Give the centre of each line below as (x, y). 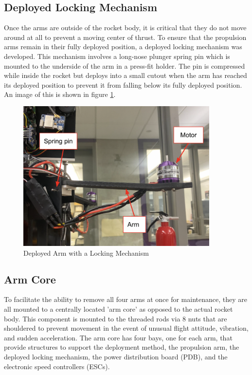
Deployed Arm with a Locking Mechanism (86, 253)
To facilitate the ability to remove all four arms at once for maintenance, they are (126, 299)
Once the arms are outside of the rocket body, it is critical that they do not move (125, 28)
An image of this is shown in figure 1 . (60, 94)
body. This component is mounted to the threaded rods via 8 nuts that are (116, 318)
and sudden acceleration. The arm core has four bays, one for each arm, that (118, 337)
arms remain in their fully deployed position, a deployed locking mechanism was (123, 47)
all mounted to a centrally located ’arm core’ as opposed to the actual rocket (118, 309)
